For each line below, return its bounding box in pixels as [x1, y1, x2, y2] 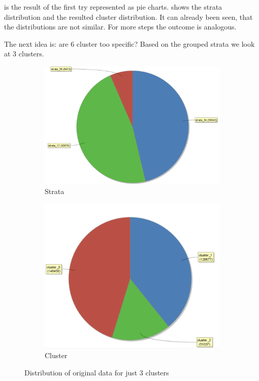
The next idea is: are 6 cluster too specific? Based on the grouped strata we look [4, 38, 255, 49]
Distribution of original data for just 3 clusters [24, 367, 169, 377]
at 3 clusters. [4, 48, 44, 59]
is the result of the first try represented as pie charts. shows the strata [4, 2, 222, 12]
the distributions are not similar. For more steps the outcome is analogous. [4, 21, 237, 32]
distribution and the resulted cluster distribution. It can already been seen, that [4, 11, 253, 22]
